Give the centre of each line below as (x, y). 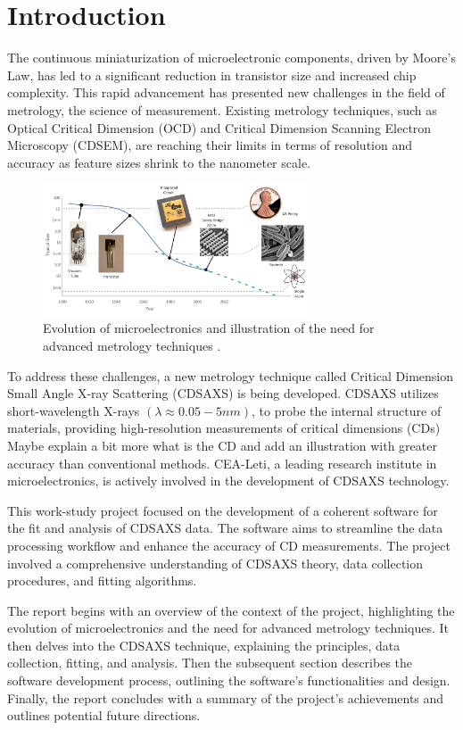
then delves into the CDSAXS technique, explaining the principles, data (204, 645)
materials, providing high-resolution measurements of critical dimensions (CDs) (224, 428)
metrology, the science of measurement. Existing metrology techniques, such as (222, 109)
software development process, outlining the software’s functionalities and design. (229, 680)
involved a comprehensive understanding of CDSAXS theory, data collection (215, 563)
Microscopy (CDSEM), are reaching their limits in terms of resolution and (210, 145)
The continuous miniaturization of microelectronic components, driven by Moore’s (231, 58)
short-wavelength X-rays (74, 410)
